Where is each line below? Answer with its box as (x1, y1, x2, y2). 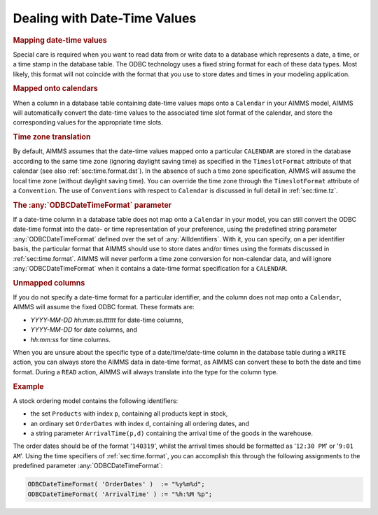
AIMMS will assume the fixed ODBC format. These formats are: (13, 303, 195, 311)
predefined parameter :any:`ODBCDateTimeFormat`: (13, 462, 163, 470)
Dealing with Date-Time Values (13, 10, 197, 26)
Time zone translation (13, 132, 91, 142)
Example (13, 381, 45, 391)
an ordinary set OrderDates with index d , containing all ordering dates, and (30, 419, 250, 428)
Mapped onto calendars (13, 84, 98, 94)
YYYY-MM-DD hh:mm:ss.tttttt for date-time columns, (30, 316, 183, 324)
